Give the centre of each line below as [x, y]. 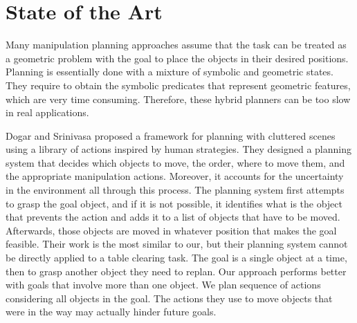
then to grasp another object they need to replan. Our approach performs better [176, 271]
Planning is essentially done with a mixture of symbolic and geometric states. [170, 72]
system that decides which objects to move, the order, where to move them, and [175, 162]
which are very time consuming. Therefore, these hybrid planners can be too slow [178, 99]
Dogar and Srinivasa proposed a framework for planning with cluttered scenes [171, 135]
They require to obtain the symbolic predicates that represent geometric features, [178, 85]
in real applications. [47, 112]
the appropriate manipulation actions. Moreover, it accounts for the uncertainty [175, 176]
